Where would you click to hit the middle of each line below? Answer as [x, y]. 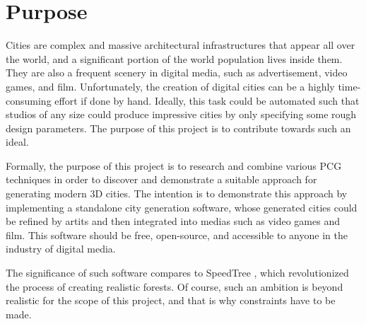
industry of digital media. [61, 249]
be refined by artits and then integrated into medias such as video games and [173, 221]
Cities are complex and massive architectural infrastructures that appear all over [181, 45]
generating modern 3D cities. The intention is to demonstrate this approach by [177, 193]
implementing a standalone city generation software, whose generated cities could [182, 207]
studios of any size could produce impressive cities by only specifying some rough [181, 114]
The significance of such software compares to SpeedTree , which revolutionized [177, 273]
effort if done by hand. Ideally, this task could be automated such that [207, 100]
